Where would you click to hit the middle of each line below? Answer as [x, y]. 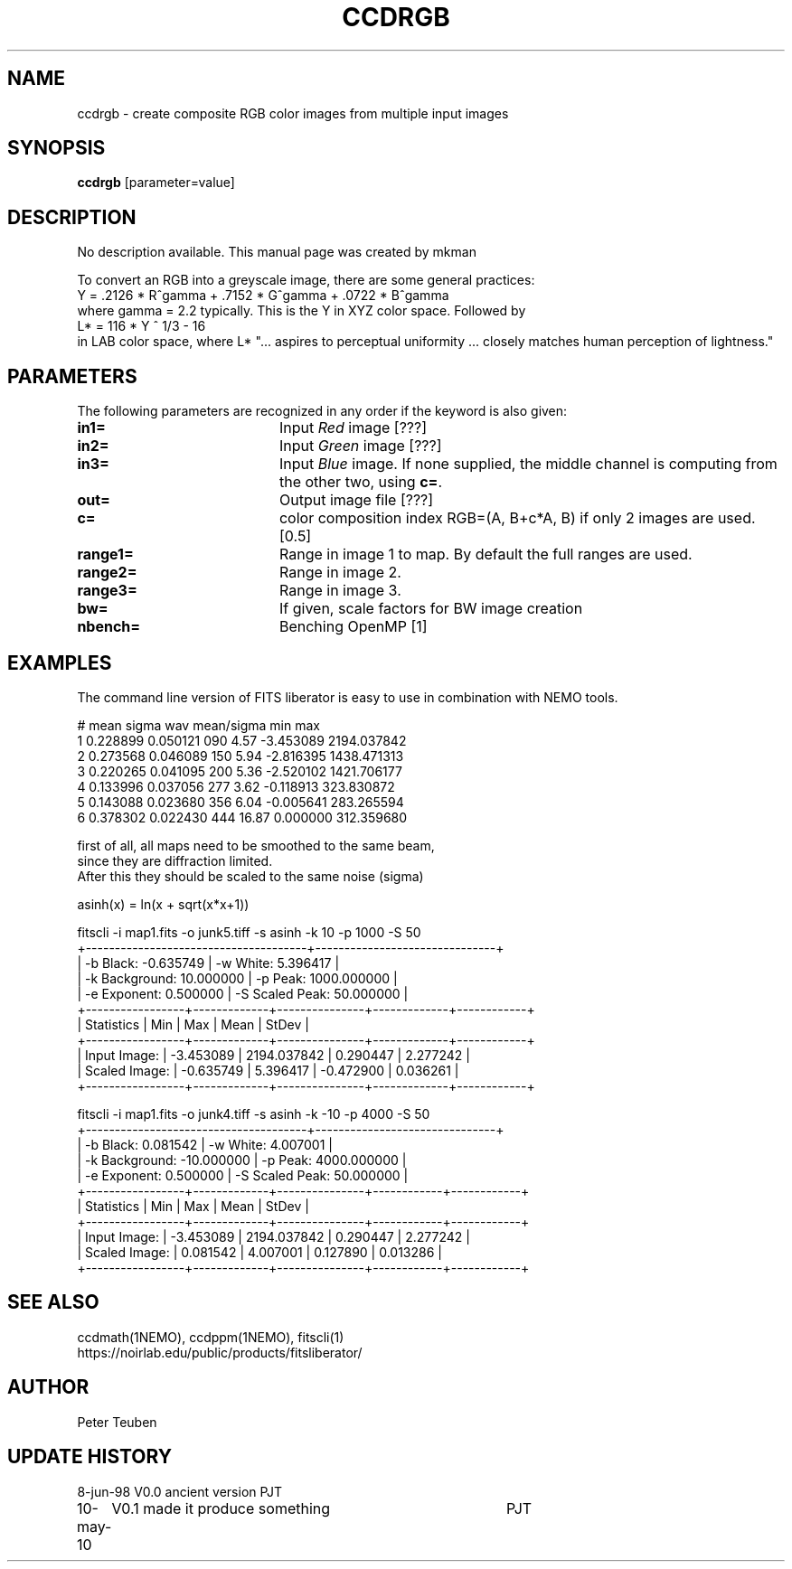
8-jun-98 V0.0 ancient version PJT [180, 1491]
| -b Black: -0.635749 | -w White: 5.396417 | [208, 963]
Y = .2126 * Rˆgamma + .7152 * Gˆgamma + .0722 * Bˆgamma [263, 296]
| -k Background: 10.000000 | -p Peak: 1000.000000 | [237, 978]
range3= [107, 591]
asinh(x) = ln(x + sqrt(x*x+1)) [163, 904]
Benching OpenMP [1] [353, 627]
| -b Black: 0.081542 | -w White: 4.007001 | [205, 1144]
